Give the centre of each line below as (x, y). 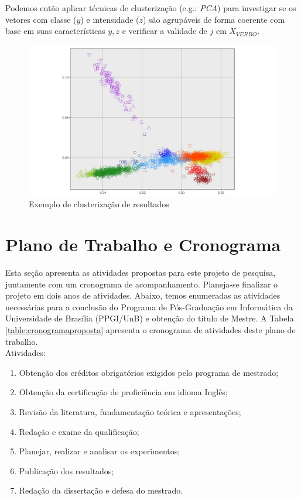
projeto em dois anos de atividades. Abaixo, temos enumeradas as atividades (143, 295)
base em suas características (55, 31)
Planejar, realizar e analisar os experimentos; (100, 451)
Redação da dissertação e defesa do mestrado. (101, 490)
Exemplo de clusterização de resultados (99, 204)
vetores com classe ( (41, 19)
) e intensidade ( (110, 19)
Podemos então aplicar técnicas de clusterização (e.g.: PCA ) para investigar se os (151, 8)
